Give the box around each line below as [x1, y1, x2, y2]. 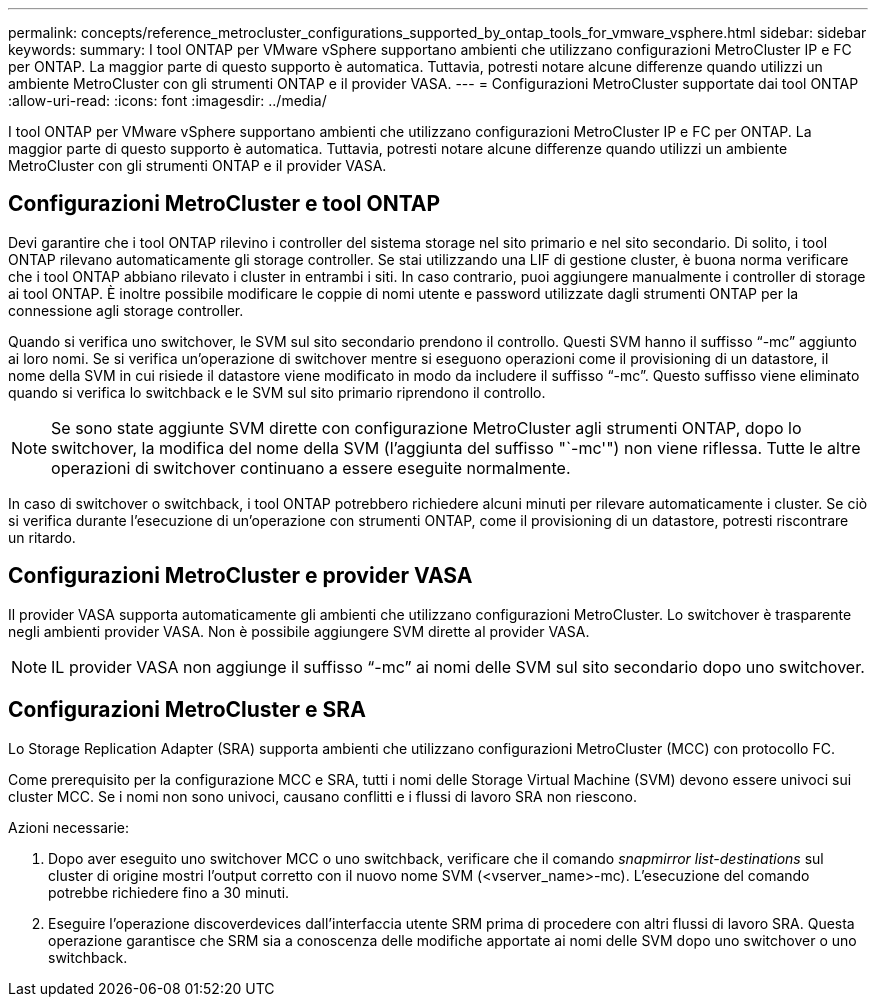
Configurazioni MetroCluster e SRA [8, 697, 366, 723]
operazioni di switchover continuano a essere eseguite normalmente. [51, 457, 571, 478]
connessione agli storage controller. [8, 301, 244, 319]
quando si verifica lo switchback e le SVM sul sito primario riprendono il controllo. [8, 383, 546, 401]
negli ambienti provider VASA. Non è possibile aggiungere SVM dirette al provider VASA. [8, 622, 590, 640]
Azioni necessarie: [8, 818, 130, 836]
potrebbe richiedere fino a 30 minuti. [48, 883, 290, 901]
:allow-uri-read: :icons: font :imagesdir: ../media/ [8, 92, 327, 109]
